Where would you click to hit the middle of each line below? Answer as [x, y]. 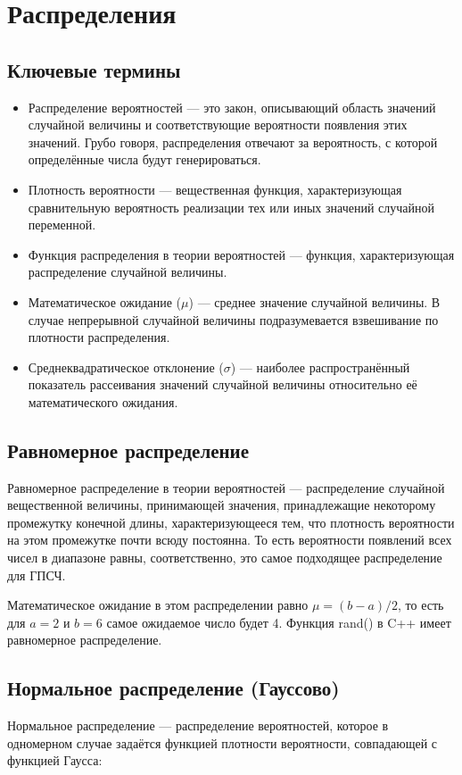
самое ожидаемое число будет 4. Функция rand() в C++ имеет [279, 622]
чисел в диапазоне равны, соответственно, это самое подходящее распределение [225, 558]
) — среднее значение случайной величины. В [314, 301]
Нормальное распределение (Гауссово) [173, 688]
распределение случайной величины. [128, 272]
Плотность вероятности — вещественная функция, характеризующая [215, 189]
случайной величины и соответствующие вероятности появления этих [218, 125]
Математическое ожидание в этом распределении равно [158, 605]
